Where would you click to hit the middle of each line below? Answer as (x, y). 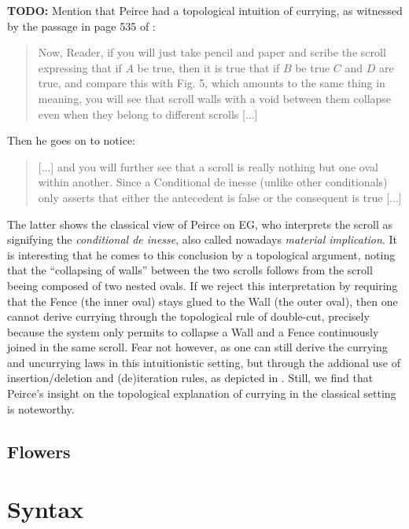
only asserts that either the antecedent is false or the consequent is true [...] (220, 197)
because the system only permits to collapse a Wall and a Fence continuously (193, 331)
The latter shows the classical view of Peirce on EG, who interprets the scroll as (200, 224)
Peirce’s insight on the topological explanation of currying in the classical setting (202, 393)
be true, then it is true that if (208, 67)
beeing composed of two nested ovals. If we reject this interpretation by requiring (203, 285)
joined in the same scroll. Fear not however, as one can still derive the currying (197, 347)
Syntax (46, 509)
